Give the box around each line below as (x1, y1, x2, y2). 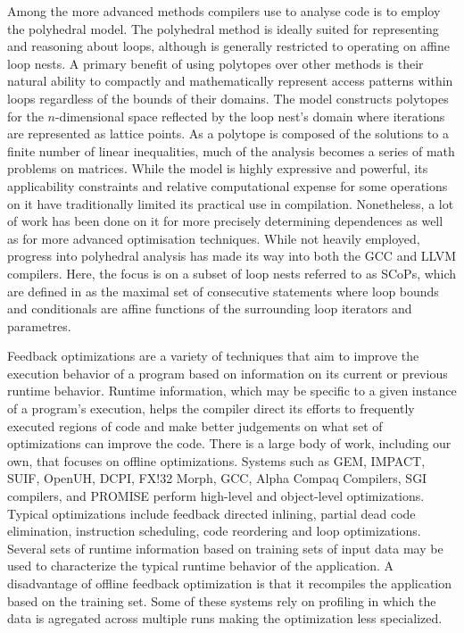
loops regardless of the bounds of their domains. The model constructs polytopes (7, 88, 449, 107)
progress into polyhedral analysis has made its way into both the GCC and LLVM (7, 246, 457, 265)
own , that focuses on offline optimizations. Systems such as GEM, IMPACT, (7, 451, 426, 470)
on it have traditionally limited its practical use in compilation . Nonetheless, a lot (7, 194, 454, 212)
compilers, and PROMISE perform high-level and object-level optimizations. (7, 487, 425, 505)
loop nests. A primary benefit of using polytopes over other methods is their (7, 54, 424, 72)
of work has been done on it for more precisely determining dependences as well (7, 212, 443, 230)
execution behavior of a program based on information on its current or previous (7, 363, 448, 382)
